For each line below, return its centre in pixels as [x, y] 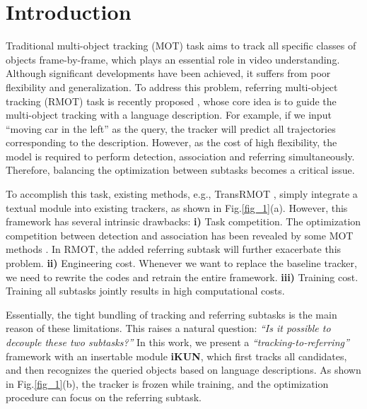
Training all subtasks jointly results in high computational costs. [145, 291]
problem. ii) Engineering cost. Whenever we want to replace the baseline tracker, [181, 263]
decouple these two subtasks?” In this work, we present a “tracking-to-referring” [177, 342]
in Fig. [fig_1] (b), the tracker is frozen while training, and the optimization [167, 383]
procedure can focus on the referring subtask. [104, 397]
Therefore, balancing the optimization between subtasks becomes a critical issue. [180, 170]
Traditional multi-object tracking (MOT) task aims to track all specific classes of [181, 46]
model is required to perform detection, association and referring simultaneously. [180, 156]
